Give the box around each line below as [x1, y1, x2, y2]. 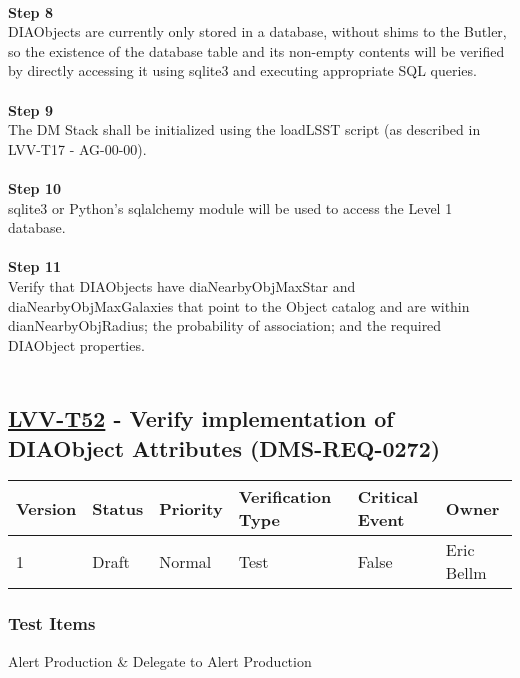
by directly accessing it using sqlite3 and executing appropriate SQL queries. [8, 60, 477, 81]
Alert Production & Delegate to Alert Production [8, 650, 312, 671]
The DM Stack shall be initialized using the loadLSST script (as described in [8, 119, 481, 140]
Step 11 [8, 256, 61, 277]
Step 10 [8, 177, 61, 198]
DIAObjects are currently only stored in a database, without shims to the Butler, [8, 21, 507, 42]
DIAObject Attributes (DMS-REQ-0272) [8, 432, 441, 463]
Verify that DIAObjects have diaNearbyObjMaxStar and [8, 275, 356, 296]
